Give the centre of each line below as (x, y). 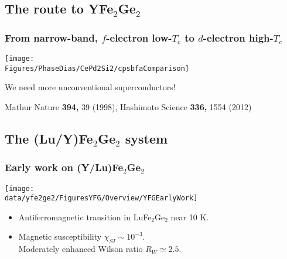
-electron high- (238, 37)
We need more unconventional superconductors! (90, 87)
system (146, 138)
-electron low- (139, 37)
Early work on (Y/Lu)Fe (64, 167)
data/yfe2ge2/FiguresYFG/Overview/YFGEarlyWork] (101, 198)
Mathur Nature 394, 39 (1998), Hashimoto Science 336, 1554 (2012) (128, 106)
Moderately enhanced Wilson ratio (81, 249)
